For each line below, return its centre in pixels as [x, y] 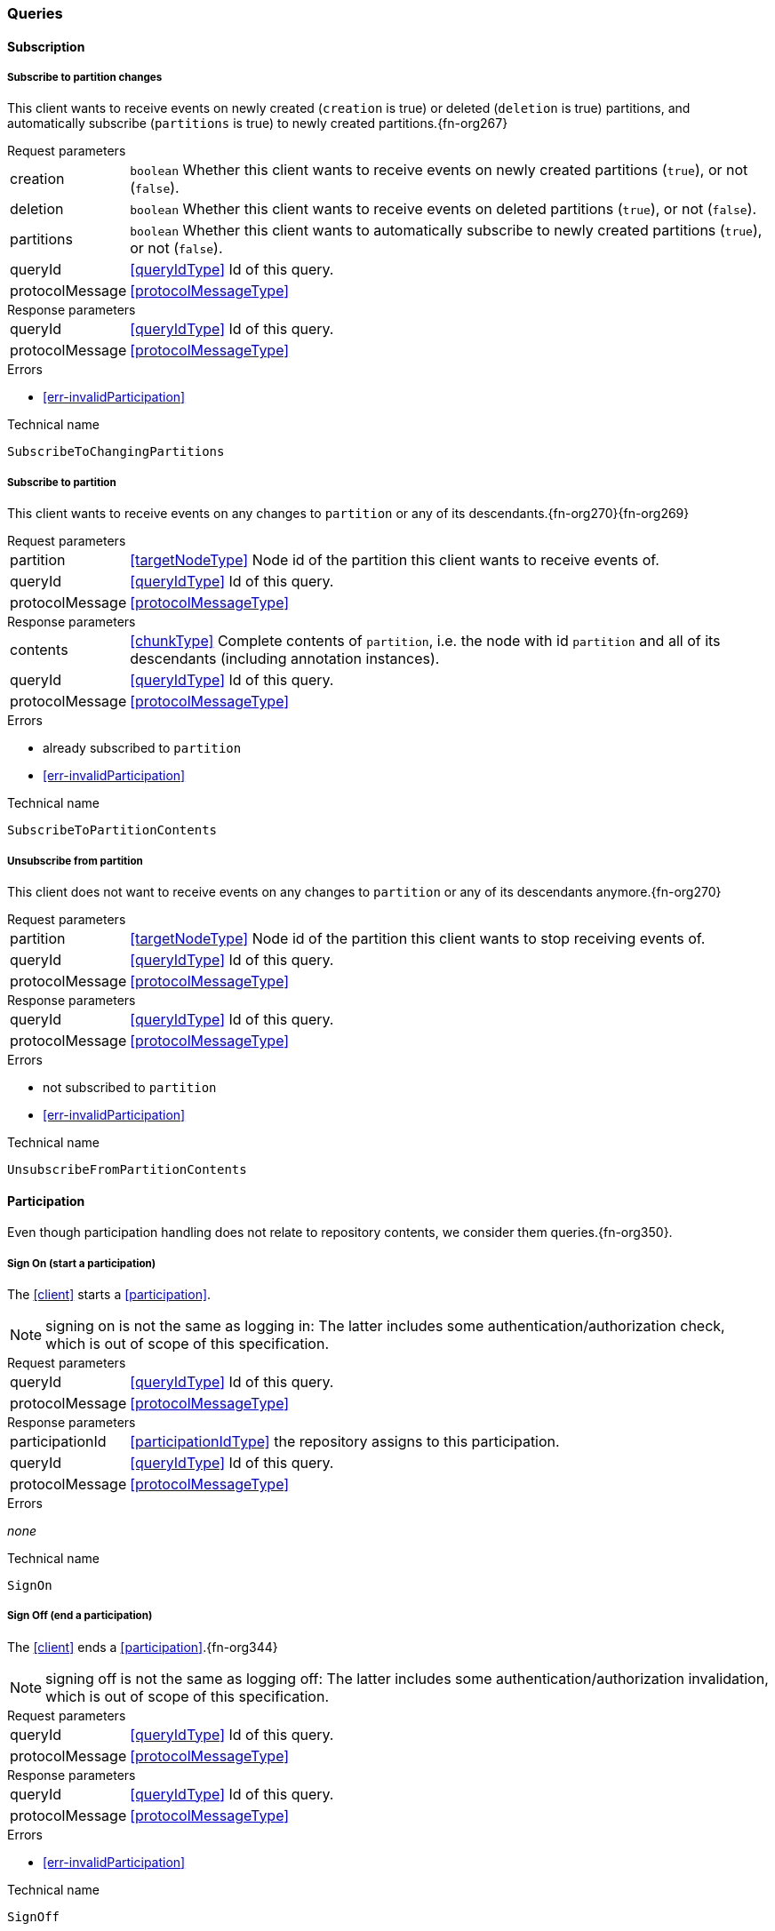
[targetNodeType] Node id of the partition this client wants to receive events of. [395, 560]
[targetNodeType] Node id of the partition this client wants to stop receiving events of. [418, 938]
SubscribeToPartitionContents [112, 830]
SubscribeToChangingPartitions [116, 452]
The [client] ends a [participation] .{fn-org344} [143, 1647]
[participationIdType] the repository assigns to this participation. [345, 1441]
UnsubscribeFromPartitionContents [127, 1169]
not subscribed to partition [130, 1087]
